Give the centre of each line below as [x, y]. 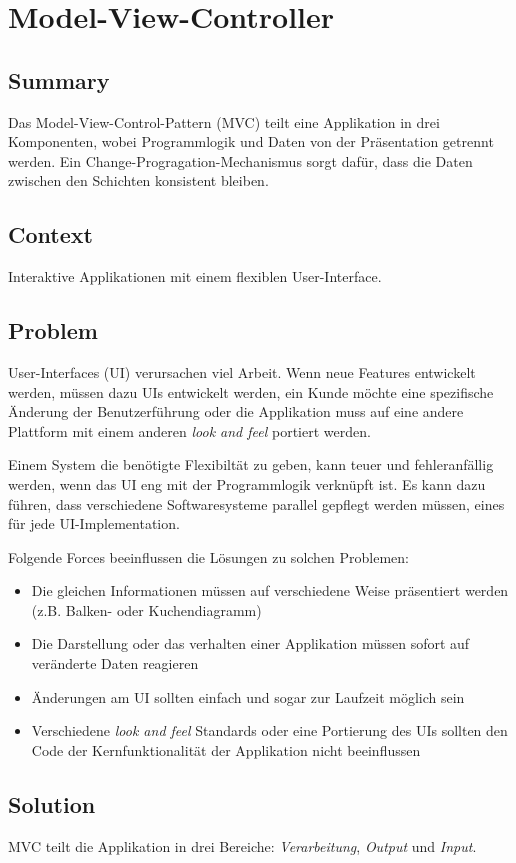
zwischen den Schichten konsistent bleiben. [138, 180]
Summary [59, 79]
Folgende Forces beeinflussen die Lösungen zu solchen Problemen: [209, 556]
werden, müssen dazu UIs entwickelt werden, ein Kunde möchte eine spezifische [251, 391]
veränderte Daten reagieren [115, 663]
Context [50, 234]
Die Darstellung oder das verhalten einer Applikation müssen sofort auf [250, 643]
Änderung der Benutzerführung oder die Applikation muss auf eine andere [236, 411]
